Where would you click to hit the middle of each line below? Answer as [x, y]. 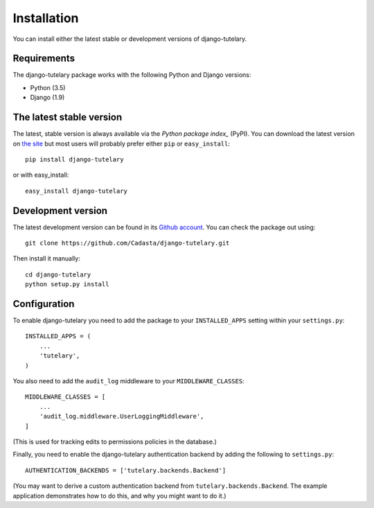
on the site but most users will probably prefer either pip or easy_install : [121, 143]
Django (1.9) [47, 98]
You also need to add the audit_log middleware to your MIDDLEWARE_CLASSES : [129, 381]
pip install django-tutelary [74, 159]
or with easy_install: [41, 175]
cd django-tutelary [58, 274]
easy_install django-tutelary [77, 191]
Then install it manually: [47, 259]
